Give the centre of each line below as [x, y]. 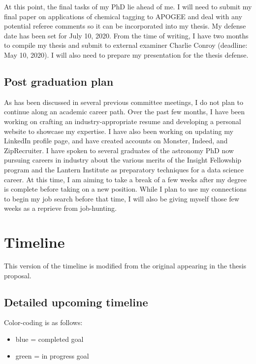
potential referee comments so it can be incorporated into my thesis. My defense [125, 26]
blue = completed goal [49, 339]
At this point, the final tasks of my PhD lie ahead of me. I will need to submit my [128, 6]
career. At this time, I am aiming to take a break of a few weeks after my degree [125, 179]
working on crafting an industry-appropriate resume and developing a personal [123, 121]
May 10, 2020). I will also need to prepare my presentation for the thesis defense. [126, 54]
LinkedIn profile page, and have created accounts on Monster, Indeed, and [116, 141]
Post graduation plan [59, 81]
